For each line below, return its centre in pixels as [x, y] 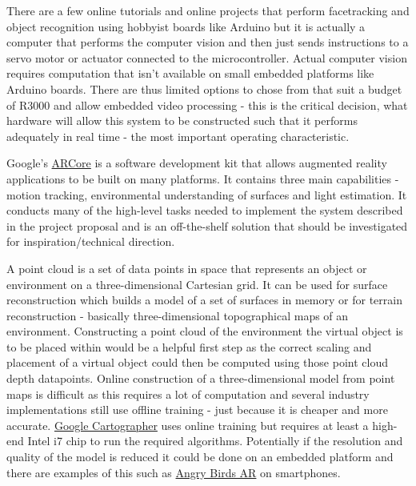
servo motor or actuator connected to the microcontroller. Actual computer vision [207, 57]
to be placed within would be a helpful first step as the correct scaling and [189, 346]
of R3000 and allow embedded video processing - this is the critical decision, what [207, 104]
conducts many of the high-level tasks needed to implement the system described [205, 210]
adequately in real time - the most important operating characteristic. [178, 136]
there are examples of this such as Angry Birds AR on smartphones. [174, 472]
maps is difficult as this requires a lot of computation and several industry [188, 394]
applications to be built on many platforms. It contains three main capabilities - [203, 178]
